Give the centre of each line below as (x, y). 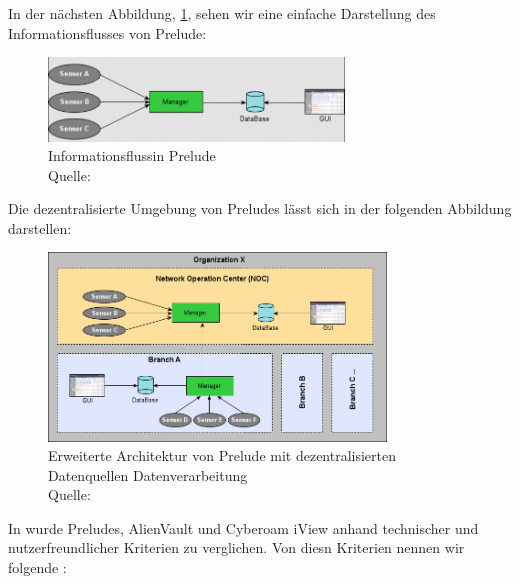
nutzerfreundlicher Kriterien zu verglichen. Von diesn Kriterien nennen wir (236, 547)
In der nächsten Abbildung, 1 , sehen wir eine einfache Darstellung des (222, 13)
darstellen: (40, 227)
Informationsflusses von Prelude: (107, 32)
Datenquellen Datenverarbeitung (148, 474)
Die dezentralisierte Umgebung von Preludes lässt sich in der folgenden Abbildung (260, 208)
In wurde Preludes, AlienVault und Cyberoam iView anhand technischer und (243, 527)
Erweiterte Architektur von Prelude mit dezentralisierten (222, 455)
